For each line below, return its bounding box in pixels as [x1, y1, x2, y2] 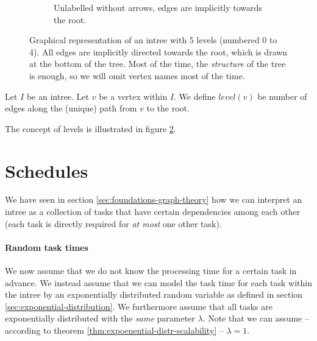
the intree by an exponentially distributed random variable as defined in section [5, 288, 303, 301]
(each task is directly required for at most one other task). [5, 217, 222, 230]
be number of [257, 90, 307, 102]
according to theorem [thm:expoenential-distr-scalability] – [5, 324, 224, 337]
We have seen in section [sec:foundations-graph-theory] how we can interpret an [5, 193, 302, 206]
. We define [174, 90, 216, 102]
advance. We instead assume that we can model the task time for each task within [5, 276, 312, 289]
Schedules [5, 158, 88, 183]
